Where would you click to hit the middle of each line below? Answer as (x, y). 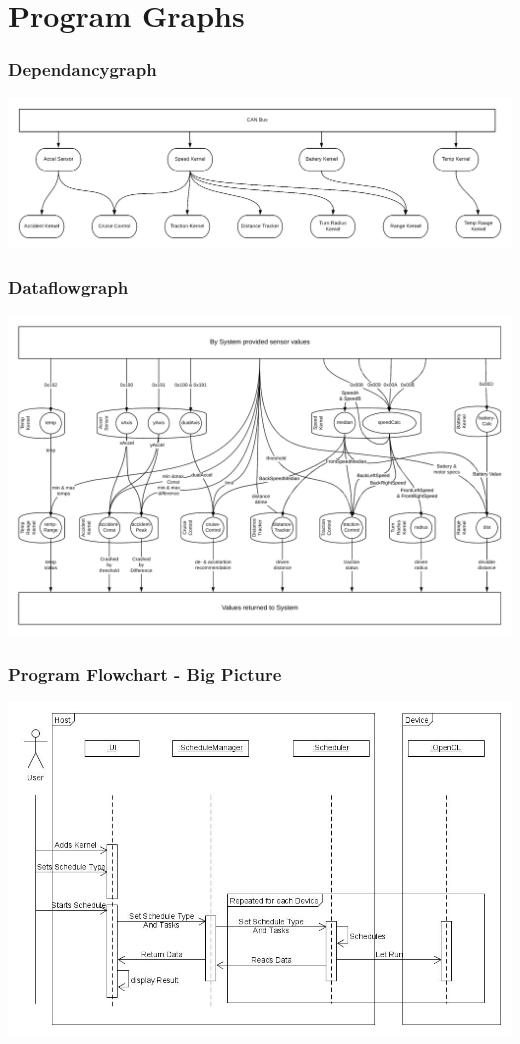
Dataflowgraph (68, 287)
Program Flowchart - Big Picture (145, 673)
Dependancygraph (82, 69)
